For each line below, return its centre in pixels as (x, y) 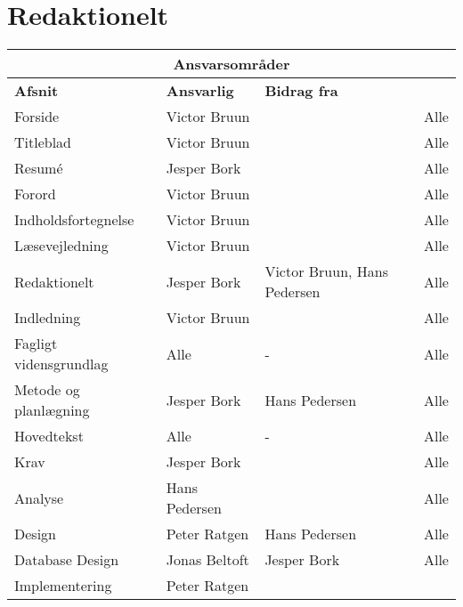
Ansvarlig (200, 91)
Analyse (39, 498)
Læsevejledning (61, 246)
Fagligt (36, 344)
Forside (37, 117)
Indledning (48, 318)
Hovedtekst (49, 436)
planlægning (52, 410)
